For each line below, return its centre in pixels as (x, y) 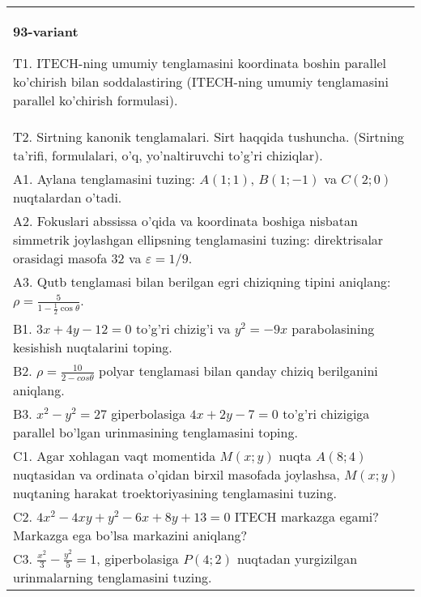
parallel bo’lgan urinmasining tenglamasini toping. (155, 432)
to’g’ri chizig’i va (183, 329)
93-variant (46, 31)
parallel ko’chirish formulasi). (96, 100)
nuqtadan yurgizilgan (297, 558)
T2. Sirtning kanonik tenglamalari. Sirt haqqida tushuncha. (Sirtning (209, 136)
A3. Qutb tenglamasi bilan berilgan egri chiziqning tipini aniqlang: (202, 281)
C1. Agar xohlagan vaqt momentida (115, 455)
